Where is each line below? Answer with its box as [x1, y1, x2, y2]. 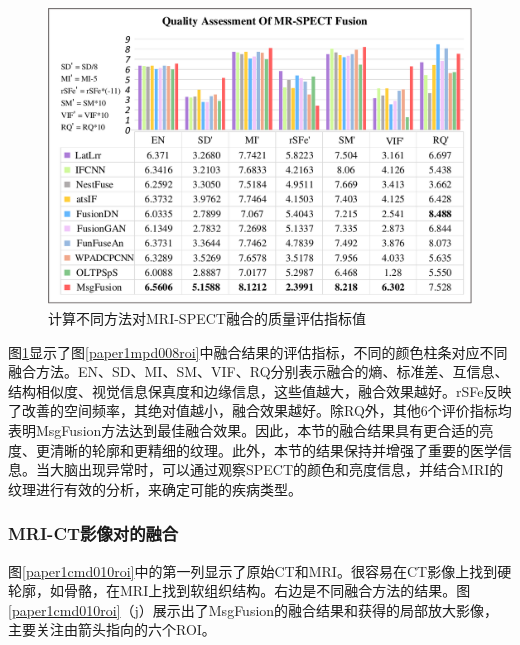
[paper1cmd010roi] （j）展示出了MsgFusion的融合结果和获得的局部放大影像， [8, 599, 499, 620]
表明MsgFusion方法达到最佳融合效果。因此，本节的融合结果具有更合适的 [8, 420, 480, 441]
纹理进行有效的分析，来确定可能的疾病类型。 [8, 478, 302, 499]
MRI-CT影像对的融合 [8, 521, 179, 546]
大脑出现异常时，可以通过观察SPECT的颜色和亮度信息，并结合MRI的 [49, 459, 504, 480]
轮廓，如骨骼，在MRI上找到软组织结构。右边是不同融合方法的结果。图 [8, 580, 471, 601]
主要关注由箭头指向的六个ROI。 [8, 619, 216, 640]
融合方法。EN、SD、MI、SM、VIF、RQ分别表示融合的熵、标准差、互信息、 [8, 361, 509, 382]
